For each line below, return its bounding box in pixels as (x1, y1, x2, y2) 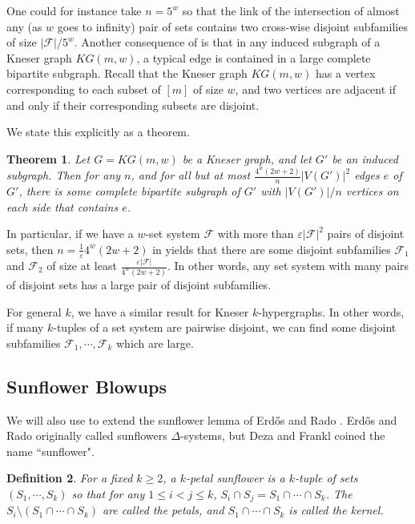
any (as (6, 18, 42, 34)
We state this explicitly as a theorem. (6, 123, 190, 140)
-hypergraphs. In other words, (258, 303, 405, 320)
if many (6, 319, 44, 336)
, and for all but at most (131, 167, 251, 183)
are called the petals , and (103, 502, 224, 518)
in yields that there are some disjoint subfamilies (152, 240, 391, 257)
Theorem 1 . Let (6, 150, 91, 167)
